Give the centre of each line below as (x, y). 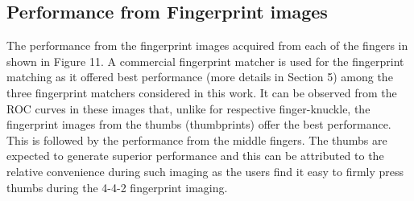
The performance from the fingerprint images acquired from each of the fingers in (207, 45)
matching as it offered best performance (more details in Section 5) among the (200, 77)
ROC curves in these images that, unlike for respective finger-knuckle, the (188, 108)
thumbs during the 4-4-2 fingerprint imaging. (117, 187)
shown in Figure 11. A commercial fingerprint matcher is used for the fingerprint (205, 61)
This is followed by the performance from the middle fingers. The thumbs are (197, 139)
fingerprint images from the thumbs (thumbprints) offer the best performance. (199, 124)
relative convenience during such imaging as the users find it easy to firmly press (205, 171)
